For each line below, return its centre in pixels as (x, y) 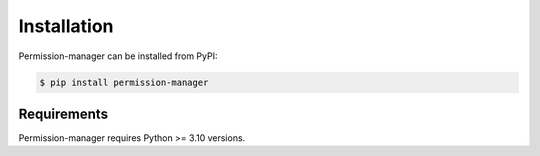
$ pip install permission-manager (124, 82)
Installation (66, 26)
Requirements (63, 113)
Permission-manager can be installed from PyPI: (118, 56)
